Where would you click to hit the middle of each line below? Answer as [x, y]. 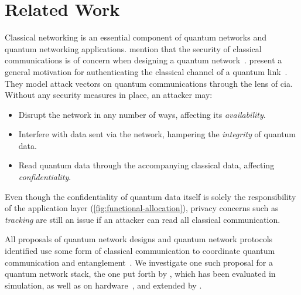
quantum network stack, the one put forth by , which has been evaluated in [140, 274]
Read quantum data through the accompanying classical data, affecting [146, 165]
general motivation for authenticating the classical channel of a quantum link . [146, 71]
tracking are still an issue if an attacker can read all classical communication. [143, 219]
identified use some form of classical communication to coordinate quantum [140, 251]
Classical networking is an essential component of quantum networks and [136, 37]
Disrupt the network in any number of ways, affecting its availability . [142, 114]
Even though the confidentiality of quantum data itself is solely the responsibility [150, 196]
